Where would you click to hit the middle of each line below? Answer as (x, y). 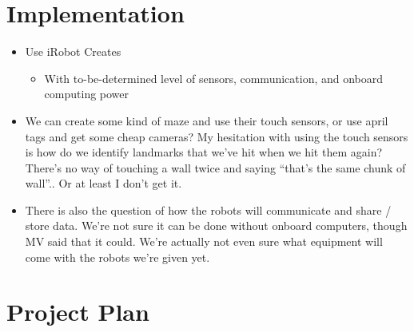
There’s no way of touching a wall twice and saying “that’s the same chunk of (215, 167)
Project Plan (78, 312)
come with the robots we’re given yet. (117, 257)
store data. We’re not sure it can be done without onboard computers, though (216, 225)
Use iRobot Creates (73, 51)
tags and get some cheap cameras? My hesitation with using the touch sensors (217, 136)
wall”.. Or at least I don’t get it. (103, 183)
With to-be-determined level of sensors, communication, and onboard (214, 78)
